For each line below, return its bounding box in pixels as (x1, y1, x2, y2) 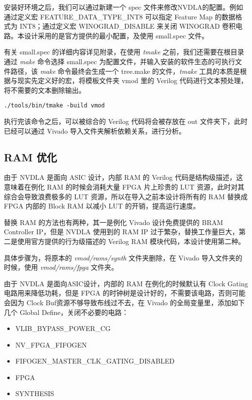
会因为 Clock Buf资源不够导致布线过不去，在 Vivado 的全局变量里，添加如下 (4, 297, 245, 307)
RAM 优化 (4, 149, 57, 164)
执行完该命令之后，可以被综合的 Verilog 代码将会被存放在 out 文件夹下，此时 (4, 116, 248, 126)
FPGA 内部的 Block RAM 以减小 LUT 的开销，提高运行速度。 (4, 201, 200, 211)
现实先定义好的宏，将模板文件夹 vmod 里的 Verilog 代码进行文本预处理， (17, 75, 248, 86)
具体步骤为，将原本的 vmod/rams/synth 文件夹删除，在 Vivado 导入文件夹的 (4, 252, 242, 262)
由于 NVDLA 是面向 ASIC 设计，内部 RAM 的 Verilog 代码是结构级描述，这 (4, 172, 243, 182)
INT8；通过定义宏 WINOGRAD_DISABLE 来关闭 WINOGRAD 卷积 (19, 21, 236, 31)
